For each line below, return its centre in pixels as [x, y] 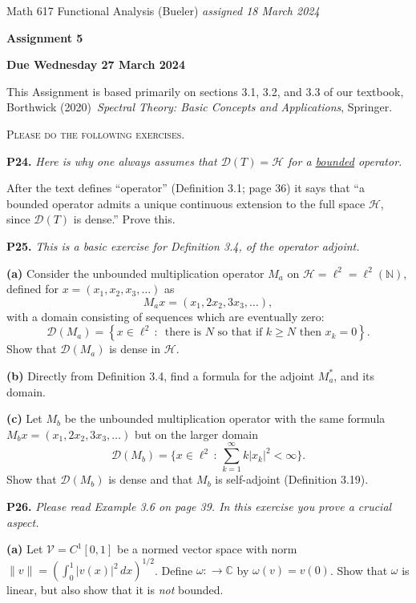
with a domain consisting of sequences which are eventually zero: [166, 316]
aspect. [23, 522]
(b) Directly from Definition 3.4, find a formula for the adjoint [161, 375]
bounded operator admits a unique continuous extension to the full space [186, 203]
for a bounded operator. [345, 161]
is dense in [135, 349]
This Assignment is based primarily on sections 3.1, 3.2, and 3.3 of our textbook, [205, 91]
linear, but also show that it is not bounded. [115, 590]
